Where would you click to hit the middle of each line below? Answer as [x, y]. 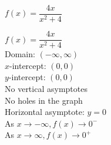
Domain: [20, 54]
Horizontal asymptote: [45, 112]
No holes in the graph [44, 100]
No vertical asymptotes [46, 88]
